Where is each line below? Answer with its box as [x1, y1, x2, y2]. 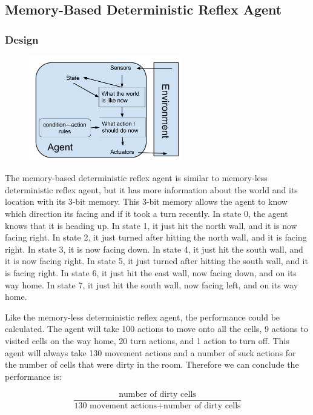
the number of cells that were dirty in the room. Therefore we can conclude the [5, 358, 299, 371]
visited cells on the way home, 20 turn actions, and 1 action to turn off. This [5, 334, 289, 347]
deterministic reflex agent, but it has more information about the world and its [5, 183, 298, 196]
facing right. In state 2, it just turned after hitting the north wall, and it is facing [5, 231, 307, 244]
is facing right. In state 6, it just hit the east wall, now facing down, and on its [5, 266, 297, 279]
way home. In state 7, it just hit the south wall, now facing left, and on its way [5, 278, 298, 291]
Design [5, 32, 39, 47]
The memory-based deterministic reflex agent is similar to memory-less [5, 171, 268, 184]
